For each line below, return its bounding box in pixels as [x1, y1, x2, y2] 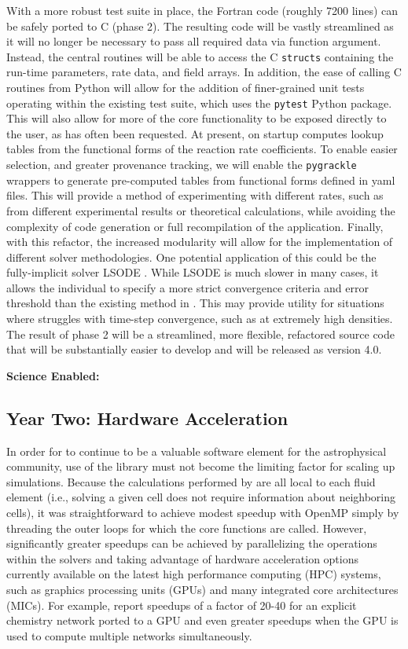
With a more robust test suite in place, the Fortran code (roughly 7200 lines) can [6, 2, 399, 18]
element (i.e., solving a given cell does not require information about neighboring [6, 489, 396, 505]
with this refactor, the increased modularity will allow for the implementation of [6, 233, 393, 250]
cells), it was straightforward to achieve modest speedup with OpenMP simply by [6, 504, 399, 521]
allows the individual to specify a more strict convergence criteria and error [6, 279, 369, 295]
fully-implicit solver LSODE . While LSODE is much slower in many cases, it [6, 264, 379, 280]
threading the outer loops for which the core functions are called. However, [6, 519, 367, 536]
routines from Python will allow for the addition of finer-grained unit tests [6, 79, 365, 96]
